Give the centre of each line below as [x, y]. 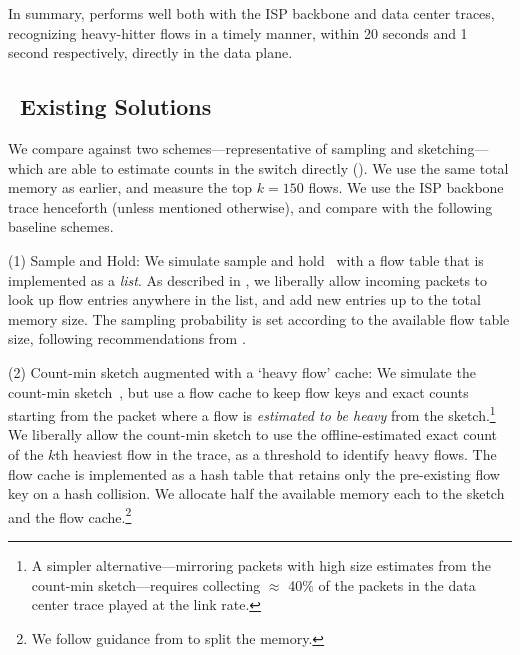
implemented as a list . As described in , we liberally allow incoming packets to [248, 279]
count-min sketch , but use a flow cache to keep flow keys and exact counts [238, 391]
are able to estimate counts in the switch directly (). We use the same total [278, 167]
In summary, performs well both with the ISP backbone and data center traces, [251, 13]
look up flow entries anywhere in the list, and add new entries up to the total [244, 299]
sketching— [453, 147]
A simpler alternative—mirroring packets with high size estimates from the [261, 564]
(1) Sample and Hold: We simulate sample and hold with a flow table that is [246, 259]
